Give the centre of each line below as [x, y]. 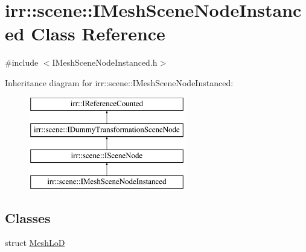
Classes [28, 217]
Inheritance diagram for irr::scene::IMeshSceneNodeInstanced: [119, 82]
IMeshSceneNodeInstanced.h [105, 62]
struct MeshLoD [35, 243]
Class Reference [98, 33]
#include [22, 62]
